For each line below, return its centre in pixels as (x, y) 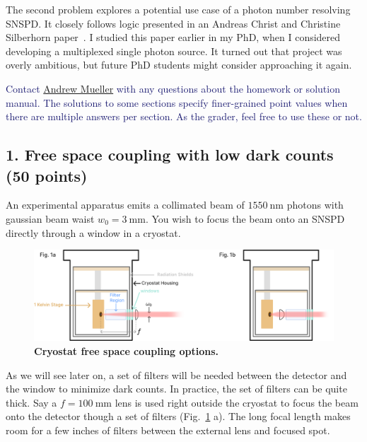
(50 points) (47, 175)
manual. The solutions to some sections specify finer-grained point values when (177, 102)
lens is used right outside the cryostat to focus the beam (237, 402)
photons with (315, 205)
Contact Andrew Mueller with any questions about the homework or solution (173, 88)
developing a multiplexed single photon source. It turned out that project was (174, 51)
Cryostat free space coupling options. (127, 350)
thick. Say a (31, 402)
